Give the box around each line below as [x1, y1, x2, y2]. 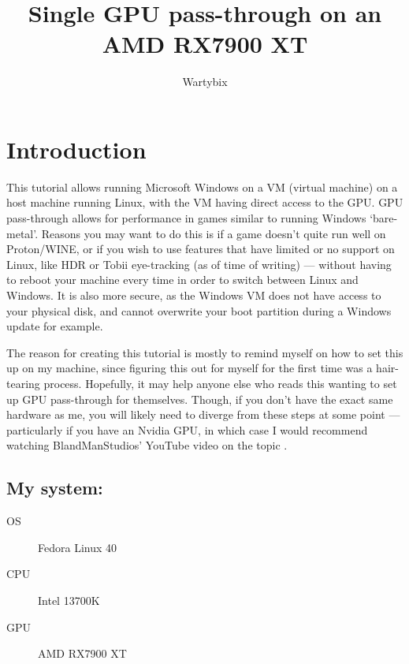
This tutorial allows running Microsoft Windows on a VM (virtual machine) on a [6, 178, 398, 195]
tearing [6, 375, 40, 391]
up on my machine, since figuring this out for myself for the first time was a [6, 360, 373, 376]
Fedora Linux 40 [38, 539, 117, 555]
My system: [6, 476, 103, 500]
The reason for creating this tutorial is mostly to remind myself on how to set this [6, 344, 403, 360]
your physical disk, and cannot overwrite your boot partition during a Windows [6, 302, 392, 319]
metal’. [6, 225, 39, 241]
